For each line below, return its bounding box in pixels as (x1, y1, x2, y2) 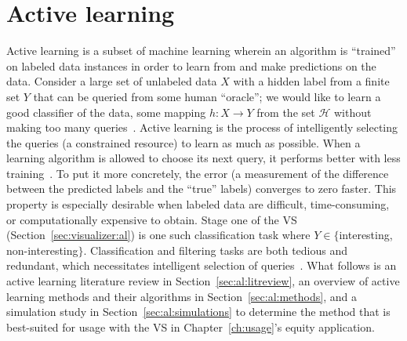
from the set (256, 103, 315, 120)
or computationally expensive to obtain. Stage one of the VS (6, 211, 297, 227)
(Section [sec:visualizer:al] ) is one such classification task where (6, 227, 311, 243)
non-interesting (6, 241, 78, 258)
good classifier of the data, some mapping (6, 103, 206, 120)
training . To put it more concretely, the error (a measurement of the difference (6, 165, 389, 181)
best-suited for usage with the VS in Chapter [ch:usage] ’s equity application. (6, 318, 375, 335)
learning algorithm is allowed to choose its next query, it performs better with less (6, 150, 401, 166)
